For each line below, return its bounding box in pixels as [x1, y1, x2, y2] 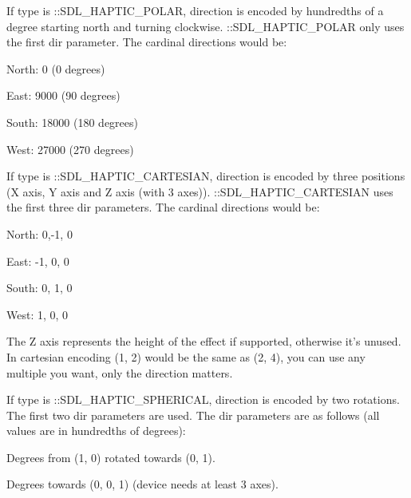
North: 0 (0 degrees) [6, 60, 105, 77]
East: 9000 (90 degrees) [6, 87, 121, 104]
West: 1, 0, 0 [6, 306, 69, 322]
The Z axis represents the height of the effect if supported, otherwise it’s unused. [6, 333, 401, 350]
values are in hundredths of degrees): [6, 422, 186, 439]
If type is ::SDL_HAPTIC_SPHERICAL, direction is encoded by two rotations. [6, 391, 400, 408]
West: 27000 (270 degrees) [6, 140, 134, 157]
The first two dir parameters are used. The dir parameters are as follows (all [6, 406, 380, 423]
